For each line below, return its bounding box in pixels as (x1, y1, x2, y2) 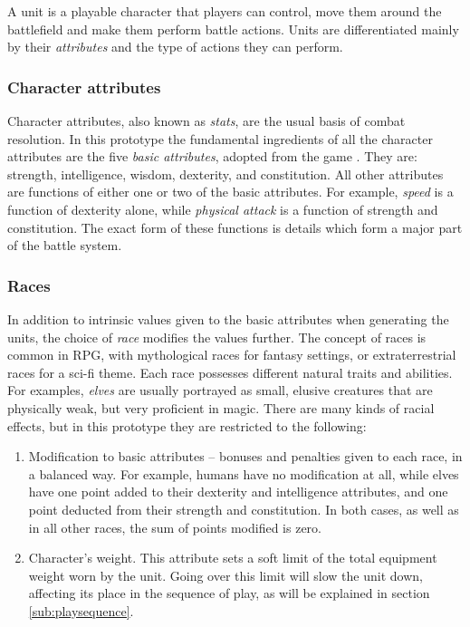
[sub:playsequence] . (28, 601, 134, 620)
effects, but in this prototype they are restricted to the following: (7, 416, 367, 435)
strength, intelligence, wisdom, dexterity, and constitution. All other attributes (7, 164, 444, 183)
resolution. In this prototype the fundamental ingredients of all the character (7, 129, 433, 148)
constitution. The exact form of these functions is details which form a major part (7, 217, 463, 236)
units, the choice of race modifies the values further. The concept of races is (7, 327, 427, 346)
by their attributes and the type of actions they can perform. (7, 37, 343, 56)
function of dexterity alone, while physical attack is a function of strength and (7, 199, 438, 218)
